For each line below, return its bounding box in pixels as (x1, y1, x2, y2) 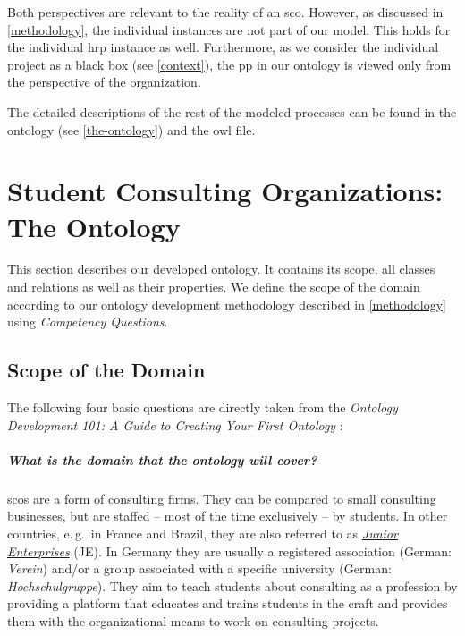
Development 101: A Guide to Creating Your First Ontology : (7, 415, 343, 434)
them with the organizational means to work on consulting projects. (7, 611, 379, 630)
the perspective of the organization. (7, 72, 201, 91)
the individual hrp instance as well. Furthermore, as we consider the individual (7, 38, 439, 56)
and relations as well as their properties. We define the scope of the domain (7, 277, 420, 296)
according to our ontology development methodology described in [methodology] (7, 294, 447, 313)
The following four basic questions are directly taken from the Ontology (7, 398, 398, 417)
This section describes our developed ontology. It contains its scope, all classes (7, 259, 435, 278)
